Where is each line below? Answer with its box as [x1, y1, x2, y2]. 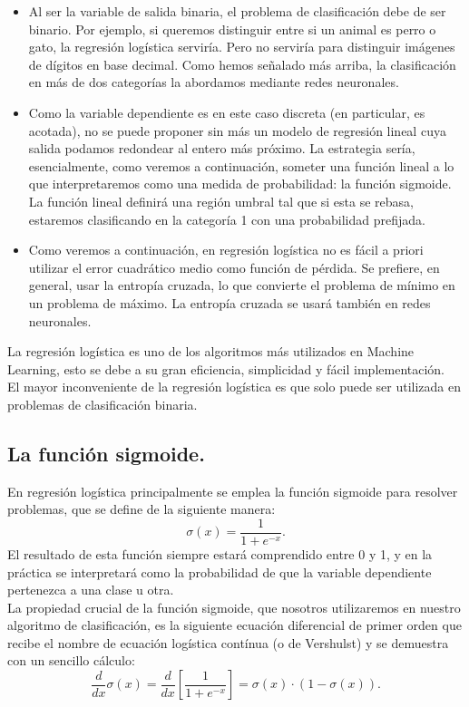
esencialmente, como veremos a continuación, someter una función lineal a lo [28, 156, 454, 175]
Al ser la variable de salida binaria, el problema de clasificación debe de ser [28, 2, 446, 20]
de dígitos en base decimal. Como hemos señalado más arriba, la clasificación [28, 54, 456, 73]
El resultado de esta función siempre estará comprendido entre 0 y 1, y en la [7, 544, 433, 563]
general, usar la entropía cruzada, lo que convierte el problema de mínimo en [28, 276, 455, 295]
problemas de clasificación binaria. [7, 394, 198, 413]
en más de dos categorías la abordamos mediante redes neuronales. [28, 73, 399, 92]
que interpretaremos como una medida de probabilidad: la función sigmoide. [28, 174, 452, 193]
